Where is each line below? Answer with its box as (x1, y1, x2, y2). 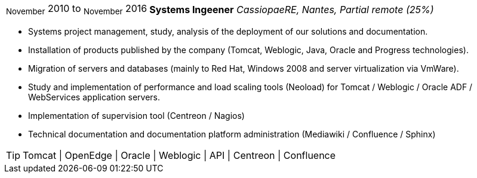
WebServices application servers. (28, 92, 161, 103)
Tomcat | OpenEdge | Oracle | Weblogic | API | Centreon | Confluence (23, 149, 336, 162)
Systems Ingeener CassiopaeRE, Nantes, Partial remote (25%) (149, 3, 434, 16)
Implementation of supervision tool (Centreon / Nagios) (28, 111, 245, 121)
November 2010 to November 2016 (6, 2, 147, 17)
